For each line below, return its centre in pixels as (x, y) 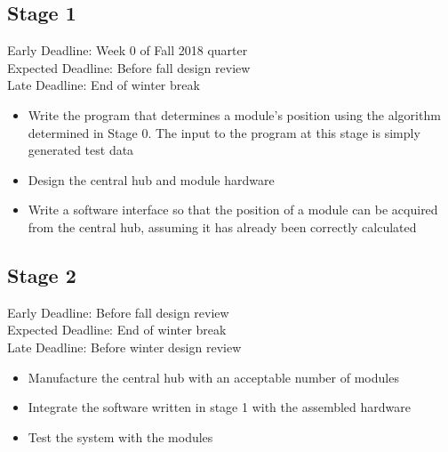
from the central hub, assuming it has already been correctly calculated (222, 226)
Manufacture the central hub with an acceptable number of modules (213, 377)
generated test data (81, 150)
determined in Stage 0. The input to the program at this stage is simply (224, 132)
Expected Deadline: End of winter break (117, 330)
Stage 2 (42, 274)
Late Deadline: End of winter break (104, 85)
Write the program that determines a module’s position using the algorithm (234, 114)
